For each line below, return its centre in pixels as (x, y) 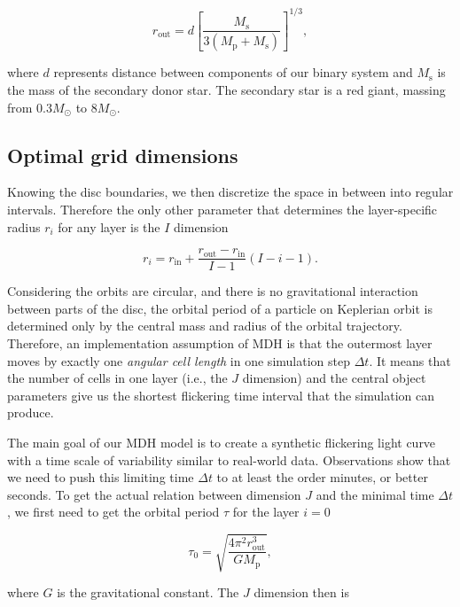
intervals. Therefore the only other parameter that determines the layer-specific (222, 209)
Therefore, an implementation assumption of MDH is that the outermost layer (220, 342)
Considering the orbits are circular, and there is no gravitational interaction (213, 291)
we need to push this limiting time (101, 477)
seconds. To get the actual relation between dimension (154, 494)
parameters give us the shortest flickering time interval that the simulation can (221, 395)
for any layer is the (109, 226)
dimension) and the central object (334, 378)
